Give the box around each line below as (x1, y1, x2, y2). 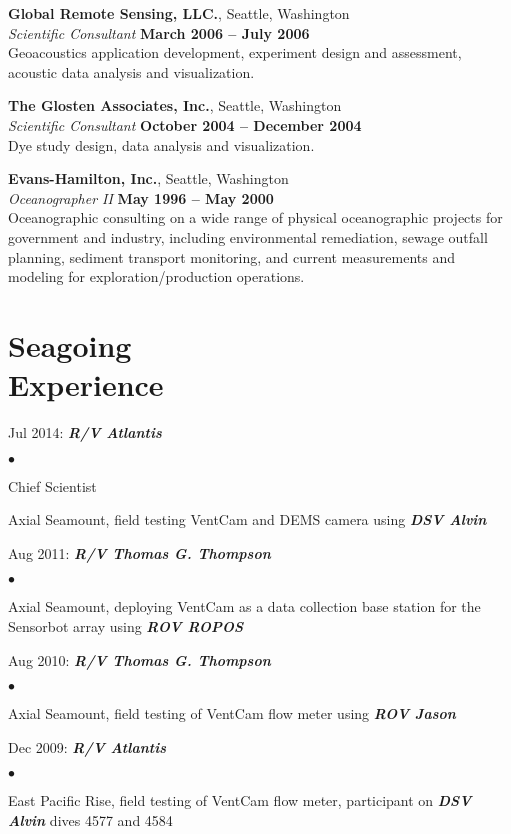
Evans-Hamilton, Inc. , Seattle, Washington (8, 168, 289, 189)
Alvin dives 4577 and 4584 (8, 809, 173, 830)
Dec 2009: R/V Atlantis (8, 736, 166, 757)
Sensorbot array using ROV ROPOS (8, 616, 244, 636)
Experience (8, 364, 164, 405)
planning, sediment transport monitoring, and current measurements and (8, 246, 456, 267)
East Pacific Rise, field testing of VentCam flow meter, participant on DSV (8, 790, 472, 811)
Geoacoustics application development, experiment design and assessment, (8, 42, 462, 63)
